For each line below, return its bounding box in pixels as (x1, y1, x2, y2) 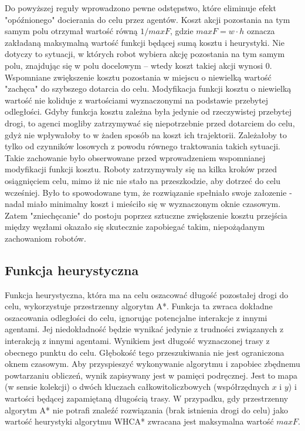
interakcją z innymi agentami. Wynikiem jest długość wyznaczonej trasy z (5, 335, 270, 347)
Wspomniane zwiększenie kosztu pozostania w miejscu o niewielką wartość (5, 71, 272, 83)
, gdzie (170, 25, 194, 37)
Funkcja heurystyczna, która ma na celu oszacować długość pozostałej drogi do (5, 288, 289, 300)
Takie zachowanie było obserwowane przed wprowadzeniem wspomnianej (5, 151, 266, 163)
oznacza (247, 25, 275, 37)
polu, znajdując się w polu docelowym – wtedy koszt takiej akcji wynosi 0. (5, 59, 272, 71)
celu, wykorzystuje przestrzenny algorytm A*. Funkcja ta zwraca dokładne (5, 300, 273, 312)
